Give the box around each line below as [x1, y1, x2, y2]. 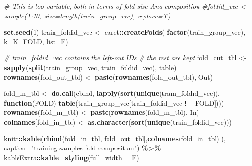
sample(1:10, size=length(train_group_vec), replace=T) [4, 10, 171, 20]
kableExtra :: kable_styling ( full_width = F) [4, 152, 139, 162]
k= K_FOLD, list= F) [4, 36, 68, 46]
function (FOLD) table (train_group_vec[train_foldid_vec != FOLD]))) [4, 97, 224, 108]
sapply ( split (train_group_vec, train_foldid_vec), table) [4, 62, 177, 72]
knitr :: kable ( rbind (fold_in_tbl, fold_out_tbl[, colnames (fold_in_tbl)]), [4, 133, 226, 143]
